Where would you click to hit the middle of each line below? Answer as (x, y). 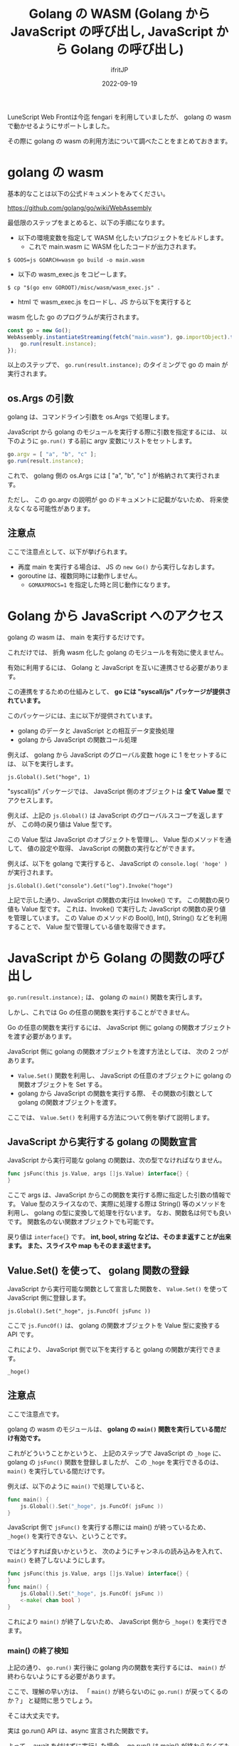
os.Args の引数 (41, 398)
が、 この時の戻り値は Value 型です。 (62, 824)
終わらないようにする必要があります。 (63, 1676)
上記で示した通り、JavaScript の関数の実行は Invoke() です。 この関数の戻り (119, 900)
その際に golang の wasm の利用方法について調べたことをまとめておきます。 (119, 141)
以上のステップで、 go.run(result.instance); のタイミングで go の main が (118, 365)
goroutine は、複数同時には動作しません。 (79, 575)
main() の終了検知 (38, 1651)
